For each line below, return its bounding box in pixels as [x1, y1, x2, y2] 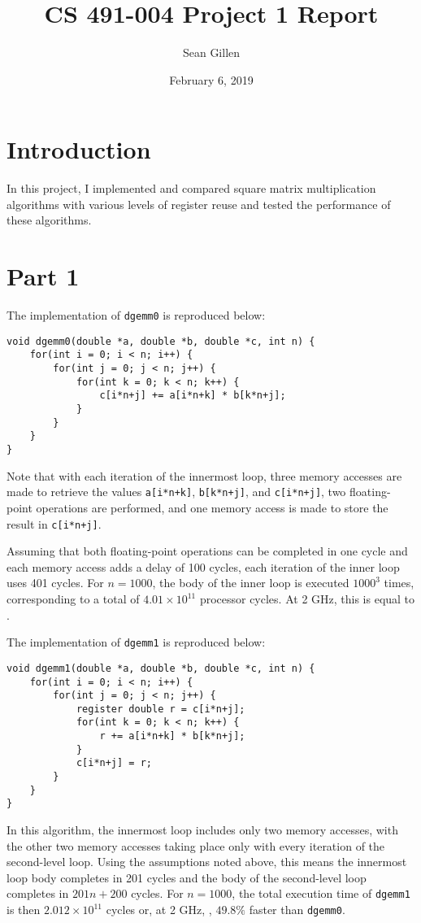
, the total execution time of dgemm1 [232, 885, 410, 902]
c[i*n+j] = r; [76, 757, 152, 769]
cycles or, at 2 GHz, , [106, 901, 212, 918]
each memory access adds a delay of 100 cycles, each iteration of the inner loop [7, 558, 400, 575]
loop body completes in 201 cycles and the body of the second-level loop [7, 869, 367, 886]
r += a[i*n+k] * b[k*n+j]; [99, 730, 245, 742]
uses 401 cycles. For [7, 574, 104, 591]
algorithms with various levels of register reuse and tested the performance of [7, 195, 391, 212]
